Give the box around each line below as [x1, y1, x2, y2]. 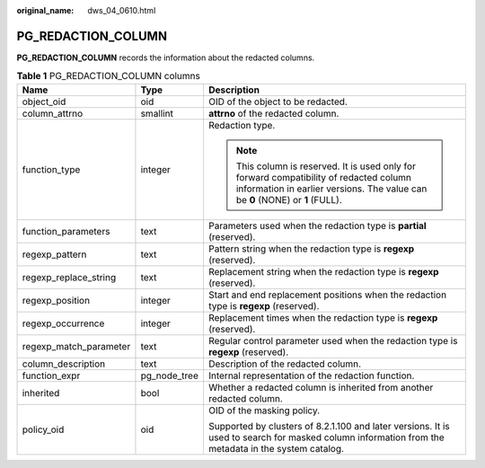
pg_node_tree [140, 369, 199, 382]
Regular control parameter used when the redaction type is [207, 334, 458, 347]
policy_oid [22, 423, 65, 436]
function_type [22, 163, 81, 175]
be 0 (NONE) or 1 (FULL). [235, 193, 343, 206]
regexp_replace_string [22, 270, 117, 283]
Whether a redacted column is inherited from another [207, 381, 434, 393]
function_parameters [22, 225, 110, 237]
